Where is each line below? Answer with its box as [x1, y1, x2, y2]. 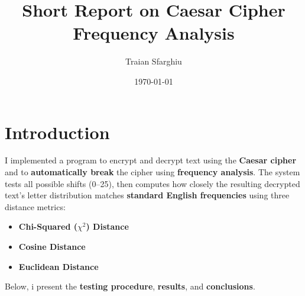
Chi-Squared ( [18, 220, 78, 233]
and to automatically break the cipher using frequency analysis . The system [5, 166, 300, 178]
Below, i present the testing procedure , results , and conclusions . [5, 280, 255, 292]
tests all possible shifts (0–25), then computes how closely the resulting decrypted [5, 177, 300, 189]
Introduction [5, 120, 110, 144]
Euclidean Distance [18, 260, 99, 272]
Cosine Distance [18, 240, 86, 252]
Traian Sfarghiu [125, 55, 182, 67]
